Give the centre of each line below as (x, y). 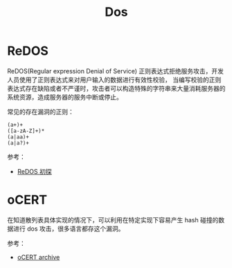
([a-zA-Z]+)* (26, 131)
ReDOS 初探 (34, 171)
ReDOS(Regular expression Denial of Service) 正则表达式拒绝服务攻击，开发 (115, 71)
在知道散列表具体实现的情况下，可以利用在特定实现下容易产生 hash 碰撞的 (113, 220)
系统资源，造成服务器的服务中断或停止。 (65, 97)
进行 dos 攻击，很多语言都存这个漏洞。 (69, 229)
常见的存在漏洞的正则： (41, 111)
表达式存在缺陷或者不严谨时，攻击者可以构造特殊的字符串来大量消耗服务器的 (116, 88)
